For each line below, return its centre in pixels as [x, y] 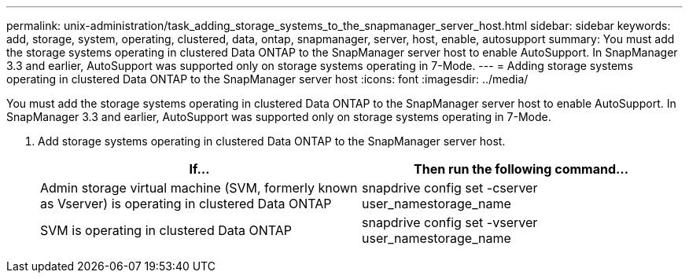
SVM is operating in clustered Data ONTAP [166, 230]
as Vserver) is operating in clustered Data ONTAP [186, 204]
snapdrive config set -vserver [450, 222]
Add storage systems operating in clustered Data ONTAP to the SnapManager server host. [272, 141]
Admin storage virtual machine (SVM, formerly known [199, 188]
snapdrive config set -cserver [450, 188]
